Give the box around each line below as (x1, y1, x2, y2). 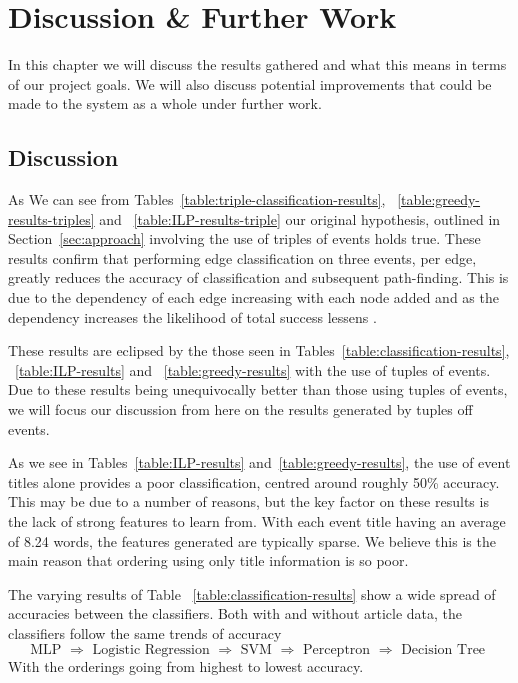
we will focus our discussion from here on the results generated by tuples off (8, 399, 473, 420)
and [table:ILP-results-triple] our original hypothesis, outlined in (99, 208, 501, 229)
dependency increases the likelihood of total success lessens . (8, 306, 377, 327)
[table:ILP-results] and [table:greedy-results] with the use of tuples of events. (15, 359, 491, 380)
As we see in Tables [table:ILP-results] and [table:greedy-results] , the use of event (8, 452, 511, 473)
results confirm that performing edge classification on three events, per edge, (8, 247, 477, 268)
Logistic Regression (92, 642, 210, 657)
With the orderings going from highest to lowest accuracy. (8, 655, 364, 676)
